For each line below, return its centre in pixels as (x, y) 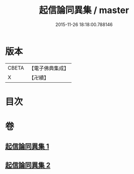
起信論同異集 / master (84, 10)
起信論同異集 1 (27, 147)
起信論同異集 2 (28, 165)
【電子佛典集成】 (49, 68)
